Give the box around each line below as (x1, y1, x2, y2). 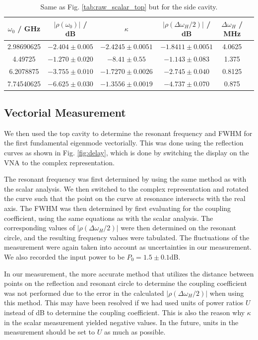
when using (209, 287, 244, 298)
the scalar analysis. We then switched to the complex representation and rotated (4, 183, 249, 194)
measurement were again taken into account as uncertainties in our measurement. (4, 242, 252, 252)
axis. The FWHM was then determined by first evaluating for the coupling (4, 203, 231, 213)
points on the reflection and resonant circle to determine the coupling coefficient (4, 278, 247, 288)
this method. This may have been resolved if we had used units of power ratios (4, 297, 244, 308)
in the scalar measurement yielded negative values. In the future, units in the (4, 317, 239, 327)
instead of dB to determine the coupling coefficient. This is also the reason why (4, 307, 245, 317)
